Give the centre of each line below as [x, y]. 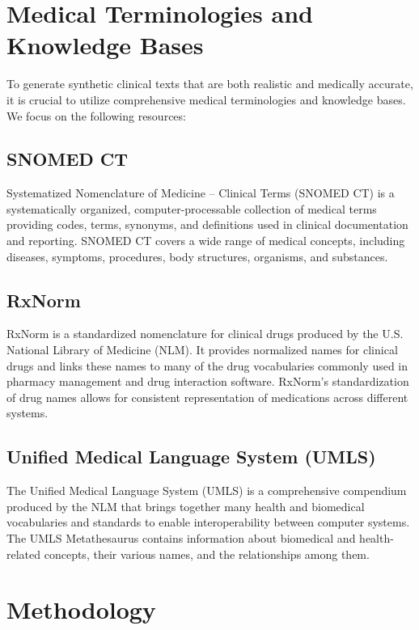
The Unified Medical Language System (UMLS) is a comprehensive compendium [207, 490]
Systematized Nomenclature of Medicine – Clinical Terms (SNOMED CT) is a [201, 193]
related [24, 554]
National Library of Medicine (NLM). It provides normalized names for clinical [202, 350]
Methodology [81, 609]
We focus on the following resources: [96, 115]
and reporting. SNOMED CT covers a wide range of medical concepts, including [206, 241]
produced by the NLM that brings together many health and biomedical [186, 506]
